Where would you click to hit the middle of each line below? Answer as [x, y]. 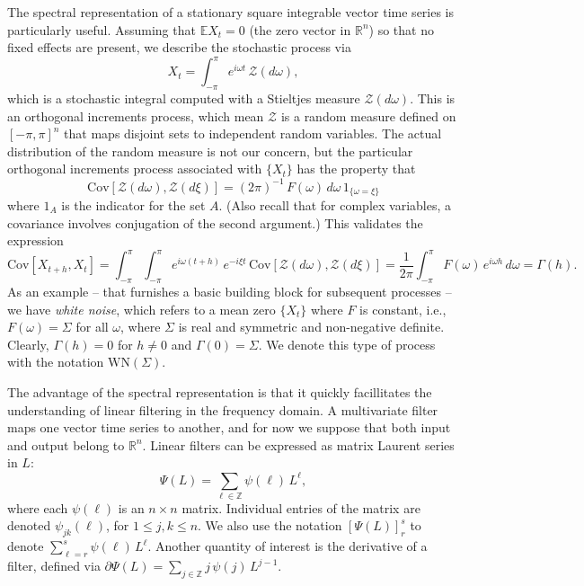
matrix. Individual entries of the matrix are [301, 507]
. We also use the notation [270, 525]
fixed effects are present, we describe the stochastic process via [179, 47]
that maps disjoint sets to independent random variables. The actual [253, 133]
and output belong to [66, 444]
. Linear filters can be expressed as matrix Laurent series [298, 444]
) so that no [401, 29]
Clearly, [28, 344]
